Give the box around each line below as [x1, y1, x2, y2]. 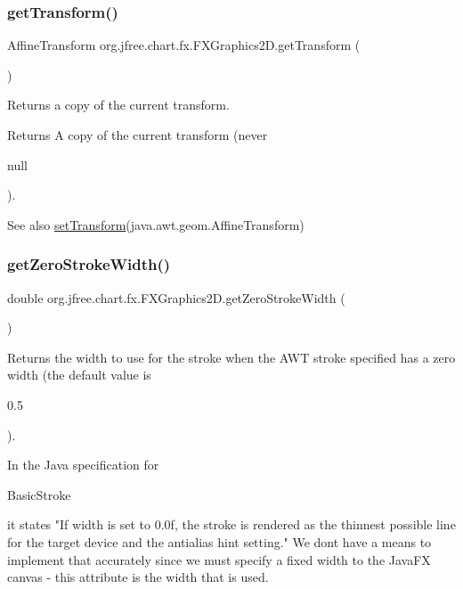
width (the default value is [7, 365, 151, 384]
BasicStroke [7, 485, 71, 503]
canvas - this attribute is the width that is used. [7, 568, 269, 586]
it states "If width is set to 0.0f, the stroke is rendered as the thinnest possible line [7, 515, 456, 534]
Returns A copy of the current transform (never [7, 126, 268, 143]
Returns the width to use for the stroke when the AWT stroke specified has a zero [7, 348, 456, 366]
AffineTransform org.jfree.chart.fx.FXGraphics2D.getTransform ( [7, 36, 361, 54]
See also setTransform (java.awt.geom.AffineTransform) [7, 215, 305, 233]
